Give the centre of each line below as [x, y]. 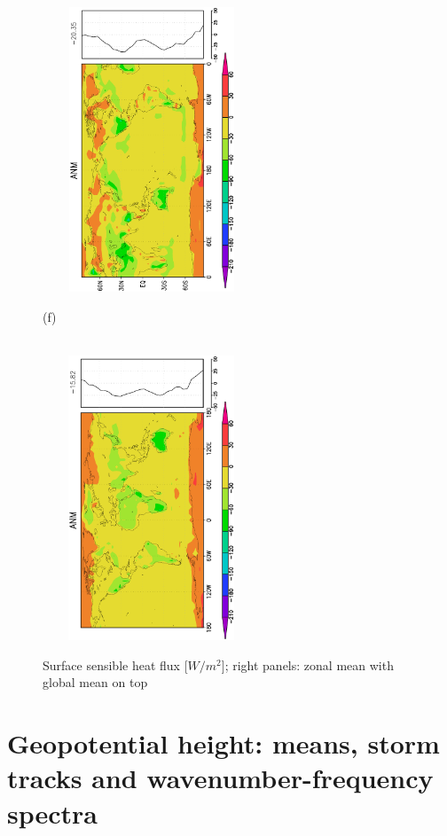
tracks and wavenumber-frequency [220, 778]
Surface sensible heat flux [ [115, 664]
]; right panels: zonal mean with [307, 664]
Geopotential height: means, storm [223, 743]
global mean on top [95, 682]
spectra [53, 813]
